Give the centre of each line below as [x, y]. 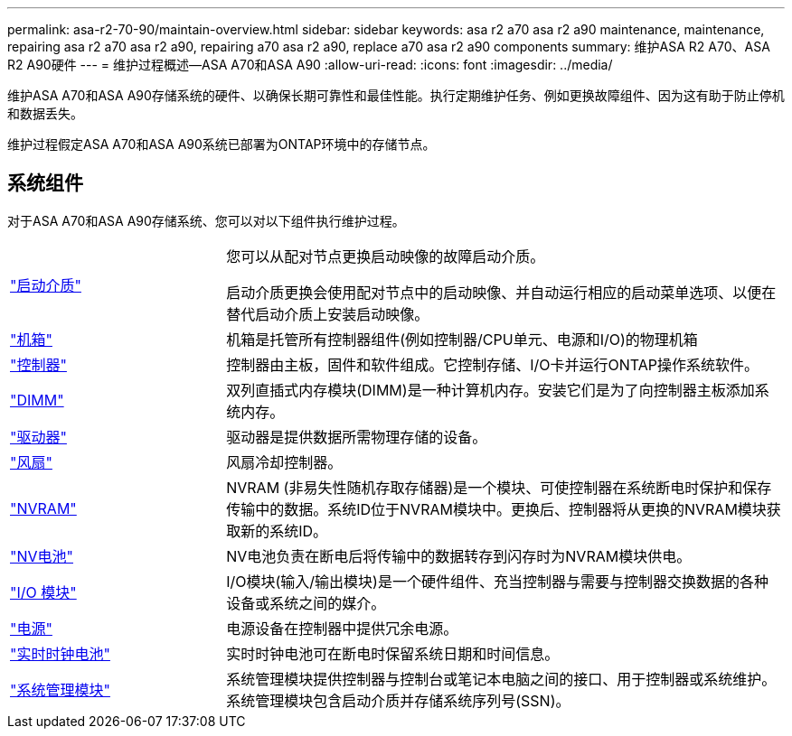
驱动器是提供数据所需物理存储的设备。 [357, 437]
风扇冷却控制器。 [284, 462]
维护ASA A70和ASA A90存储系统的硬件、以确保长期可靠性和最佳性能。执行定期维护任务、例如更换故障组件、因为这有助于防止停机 [396, 95]
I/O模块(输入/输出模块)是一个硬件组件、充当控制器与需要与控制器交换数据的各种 [497, 581]
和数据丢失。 [45, 113]
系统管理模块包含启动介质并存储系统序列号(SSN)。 [398, 700]
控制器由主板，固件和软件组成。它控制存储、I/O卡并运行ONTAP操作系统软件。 [493, 364]
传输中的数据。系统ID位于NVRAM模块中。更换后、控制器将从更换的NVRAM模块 [496, 509]
